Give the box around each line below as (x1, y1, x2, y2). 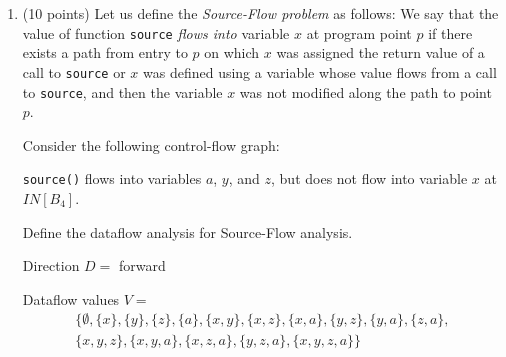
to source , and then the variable (22, 81, 223, 102)
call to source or (22, 61, 126, 82)
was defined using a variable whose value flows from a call (143, 61, 497, 82)
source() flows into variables (22, 168, 202, 189)
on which (204, 42, 260, 63)
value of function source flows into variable (22, 22, 290, 43)
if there (428, 22, 473, 43)
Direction (22, 255, 80, 276)
